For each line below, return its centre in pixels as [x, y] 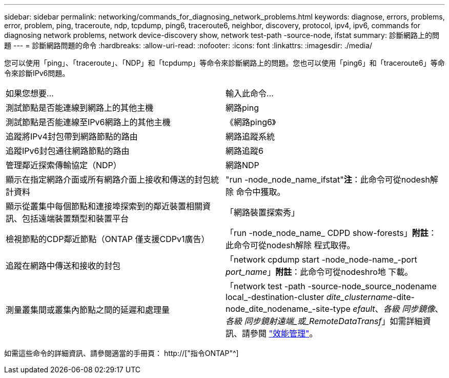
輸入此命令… [250, 93]
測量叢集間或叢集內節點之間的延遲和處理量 [88, 310]
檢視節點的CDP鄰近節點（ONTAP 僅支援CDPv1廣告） [108, 239]
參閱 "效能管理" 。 [284, 333]
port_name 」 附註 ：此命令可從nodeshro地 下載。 [319, 272]
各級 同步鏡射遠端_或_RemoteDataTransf [304, 321]
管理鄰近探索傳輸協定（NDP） [64, 165]
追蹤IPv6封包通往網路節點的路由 [68, 151]
